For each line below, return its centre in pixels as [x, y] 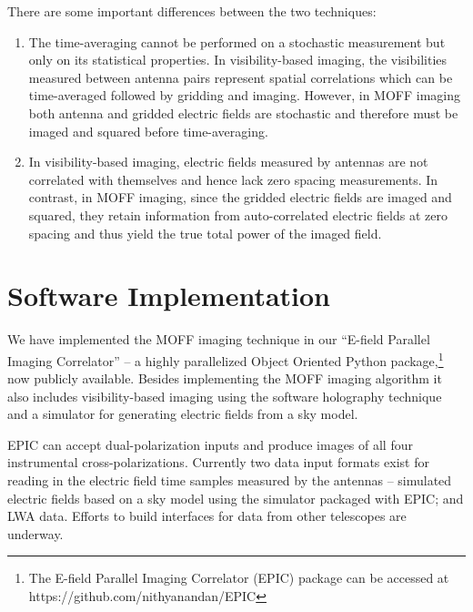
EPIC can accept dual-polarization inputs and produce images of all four [210, 444]
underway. [35, 533]
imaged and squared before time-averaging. [148, 131]
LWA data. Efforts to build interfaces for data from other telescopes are [207, 516]
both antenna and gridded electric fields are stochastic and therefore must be [243, 112]
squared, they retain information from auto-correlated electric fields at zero [238, 214]
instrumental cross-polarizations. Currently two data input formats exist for [218, 462]
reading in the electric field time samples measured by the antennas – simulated [230, 480]
